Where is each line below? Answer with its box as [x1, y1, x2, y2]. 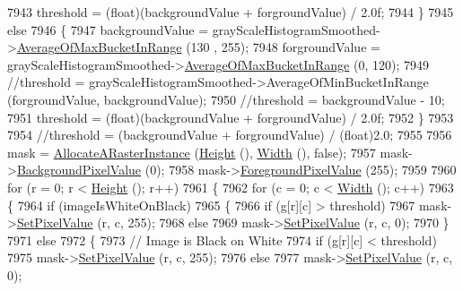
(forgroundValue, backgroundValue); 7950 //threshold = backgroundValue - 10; [7, 90, 445, 108]
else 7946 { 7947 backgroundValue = [7, 20, 209, 39]
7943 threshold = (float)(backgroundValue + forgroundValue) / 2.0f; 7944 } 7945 [7, 3, 454, 21]
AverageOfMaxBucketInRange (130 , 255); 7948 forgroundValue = [16, 38, 380, 56]
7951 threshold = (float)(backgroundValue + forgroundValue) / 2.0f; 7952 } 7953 [7, 107, 454, 126]
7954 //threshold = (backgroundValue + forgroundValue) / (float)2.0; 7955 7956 [7, 125, 452, 144]
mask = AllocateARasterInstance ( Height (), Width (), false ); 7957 [7, 142, 376, 161]
